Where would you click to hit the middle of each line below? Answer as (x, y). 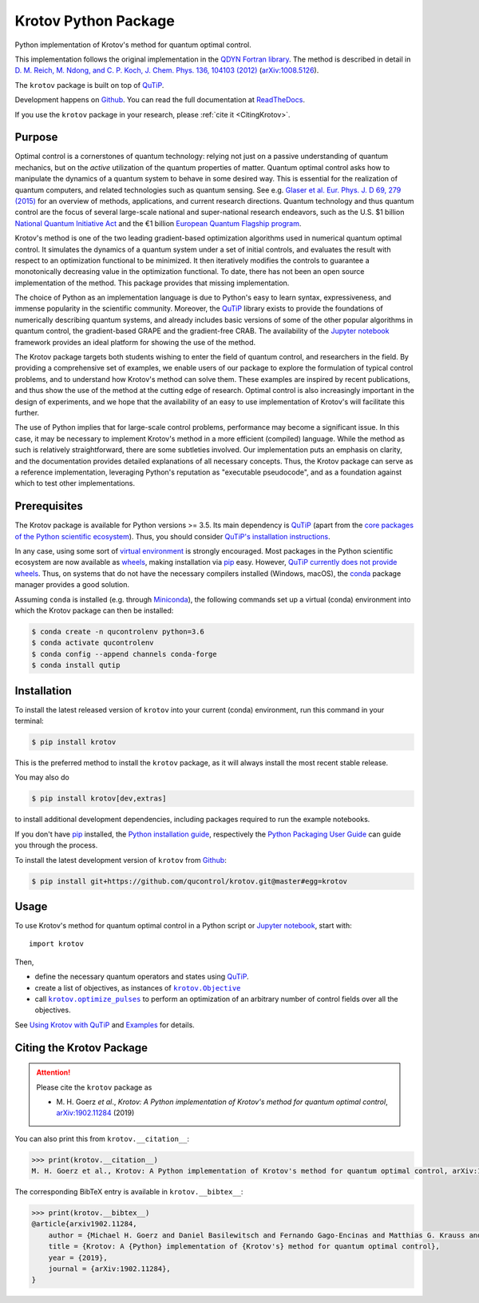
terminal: (29, 721)
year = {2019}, (78, 1257)
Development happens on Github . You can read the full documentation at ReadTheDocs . (160, 100)
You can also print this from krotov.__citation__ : (102, 1138)
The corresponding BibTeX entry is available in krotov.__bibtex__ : (129, 1192)
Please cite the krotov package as (94, 1087)
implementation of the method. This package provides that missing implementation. (152, 283)
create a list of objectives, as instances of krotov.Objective (138, 987)
